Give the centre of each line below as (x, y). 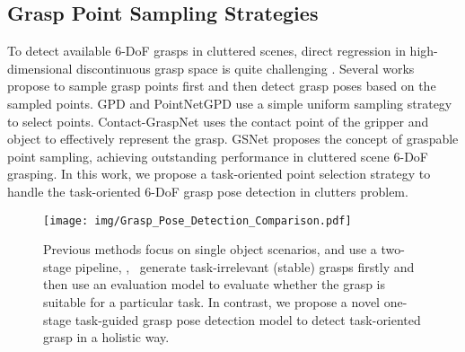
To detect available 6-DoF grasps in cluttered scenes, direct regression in (206, 51)
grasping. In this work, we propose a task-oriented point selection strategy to (219, 174)
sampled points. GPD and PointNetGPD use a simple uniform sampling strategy (230, 103)
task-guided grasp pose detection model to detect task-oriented (248, 319)
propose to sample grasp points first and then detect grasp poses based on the (222, 86)
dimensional (40, 68)
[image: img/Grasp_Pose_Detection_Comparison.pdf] (197, 220)
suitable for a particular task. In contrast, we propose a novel (212, 301)
